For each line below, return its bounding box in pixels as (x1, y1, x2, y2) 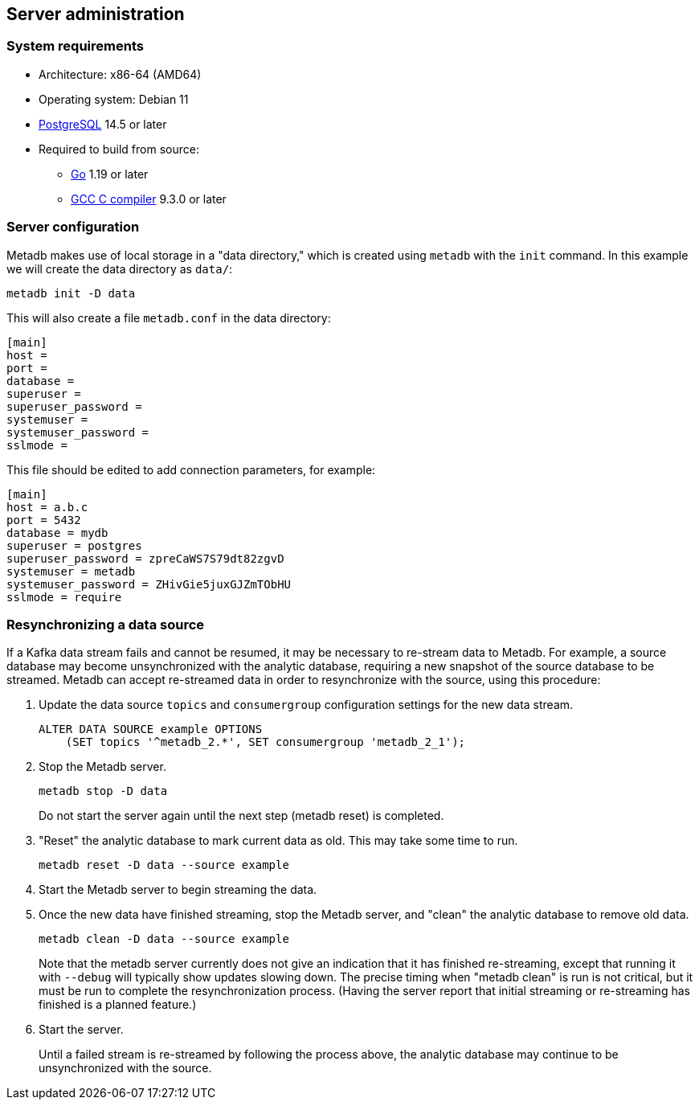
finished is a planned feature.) (39, 997, 197, 1012)
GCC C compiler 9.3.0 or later (71, 191, 227, 206)
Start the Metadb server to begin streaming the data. (39, 883, 317, 897)
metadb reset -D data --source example (39, 858, 289, 872)
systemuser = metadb (6, 564, 136, 578)
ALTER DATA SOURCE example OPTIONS (39, 723, 263, 736)
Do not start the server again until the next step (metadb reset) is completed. (39, 809, 444, 823)
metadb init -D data (6, 286, 136, 300)
